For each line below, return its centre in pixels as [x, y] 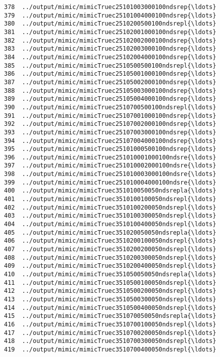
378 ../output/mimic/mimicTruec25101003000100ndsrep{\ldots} [110, 7]
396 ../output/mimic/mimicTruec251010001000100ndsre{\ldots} [110, 157]
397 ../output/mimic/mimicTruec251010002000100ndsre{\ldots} [110, 166]
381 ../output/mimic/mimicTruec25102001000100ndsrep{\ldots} [110, 32]
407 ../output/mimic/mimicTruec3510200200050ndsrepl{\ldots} [110, 249]
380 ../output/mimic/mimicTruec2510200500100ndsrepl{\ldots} [110, 24]
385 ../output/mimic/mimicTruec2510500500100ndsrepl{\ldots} [110, 65]
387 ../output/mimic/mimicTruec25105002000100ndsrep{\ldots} [110, 82]
